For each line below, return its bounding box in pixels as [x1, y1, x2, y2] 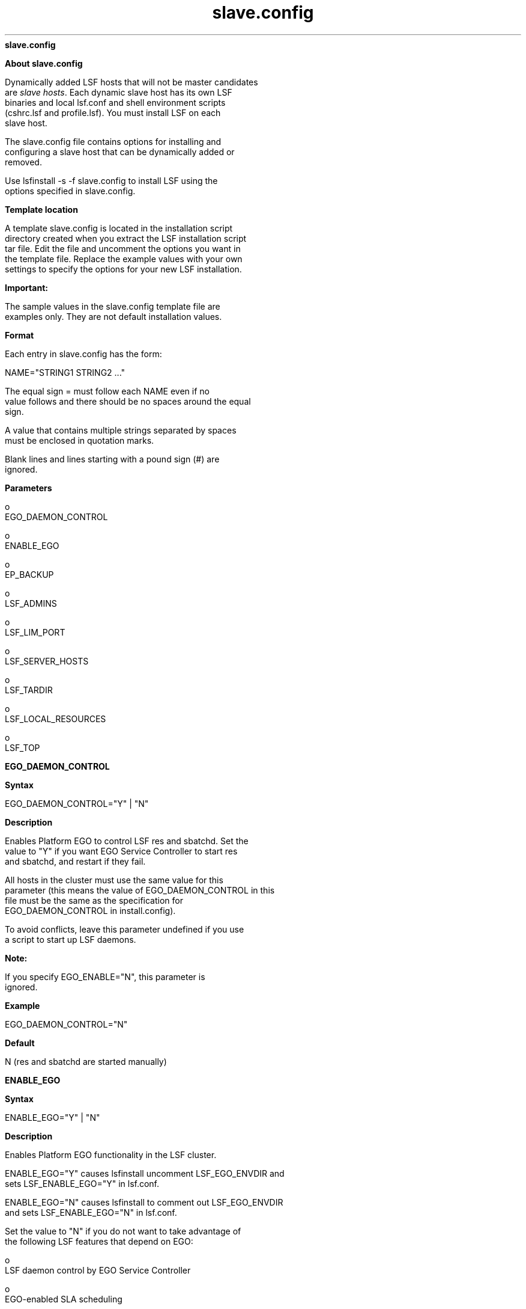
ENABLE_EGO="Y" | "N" [5, 1112, 100, 1123]
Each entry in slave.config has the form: [5, 348, 162, 359]
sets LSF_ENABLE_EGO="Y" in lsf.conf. [5, 1178, 160, 1189]
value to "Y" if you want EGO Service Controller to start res [5, 845, 238, 856]
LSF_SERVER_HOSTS [5, 655, 89, 666]
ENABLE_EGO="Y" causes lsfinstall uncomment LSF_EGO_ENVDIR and [5, 1168, 285, 1179]
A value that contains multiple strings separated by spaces [5, 425, 237, 435]
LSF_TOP [5, 742, 40, 753]
